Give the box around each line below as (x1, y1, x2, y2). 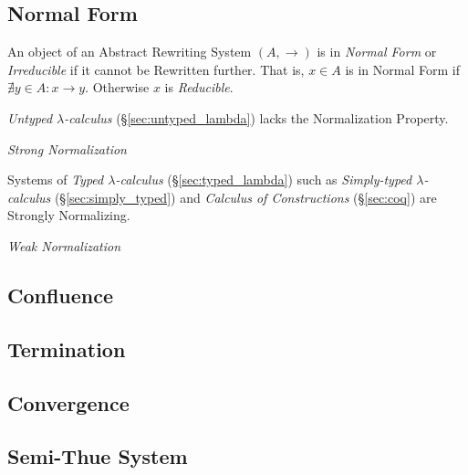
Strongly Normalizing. (7, 206, 130, 225)
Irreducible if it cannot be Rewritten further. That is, (7, 59, 305, 79)
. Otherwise (85, 78, 150, 97)
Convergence (7, 388, 130, 417)
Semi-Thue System (7, 442, 188, 470)
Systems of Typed (7, 170, 104, 189)
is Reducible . (164, 78, 234, 97)
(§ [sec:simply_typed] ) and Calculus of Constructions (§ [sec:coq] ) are (54, 187, 437, 206)
